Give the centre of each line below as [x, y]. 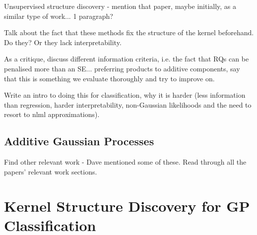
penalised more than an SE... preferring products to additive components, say [122, 68]
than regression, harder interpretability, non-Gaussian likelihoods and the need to [128, 104]
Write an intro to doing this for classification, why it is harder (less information [125, 95]
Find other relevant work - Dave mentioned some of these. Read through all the [125, 162]
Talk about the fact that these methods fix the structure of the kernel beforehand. [129, 32]
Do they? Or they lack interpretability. [63, 42]
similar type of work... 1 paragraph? [59, 16]
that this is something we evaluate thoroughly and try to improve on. [109, 78]
